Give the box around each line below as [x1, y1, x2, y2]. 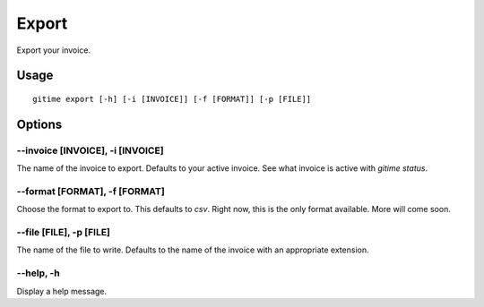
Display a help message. [16, 286, 108, 296]
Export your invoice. [16, 45, 91, 55]
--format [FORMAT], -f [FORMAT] [16, 184, 165, 197]
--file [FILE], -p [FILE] [16, 226, 111, 239]
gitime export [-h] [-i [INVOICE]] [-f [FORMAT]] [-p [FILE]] [32, 94, 312, 104]
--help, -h [16, 267, 60, 279]
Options [16, 116, 63, 132]
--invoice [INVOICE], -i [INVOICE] [16, 144, 165, 157]
